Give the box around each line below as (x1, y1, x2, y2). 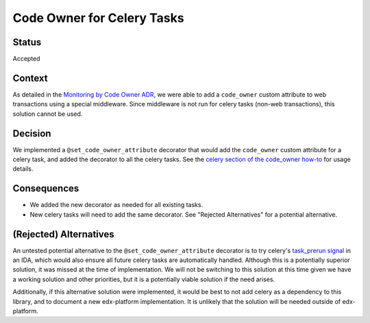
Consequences (12, 182, 79, 195)
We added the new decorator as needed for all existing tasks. (29, 201, 203, 209)
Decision (12, 128, 51, 139)
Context (12, 72, 48, 84)
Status (12, 36, 42, 48)
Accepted (12, 55, 40, 63)
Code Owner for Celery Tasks (12, 10, 184, 25)
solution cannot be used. (12, 110, 83, 118)
